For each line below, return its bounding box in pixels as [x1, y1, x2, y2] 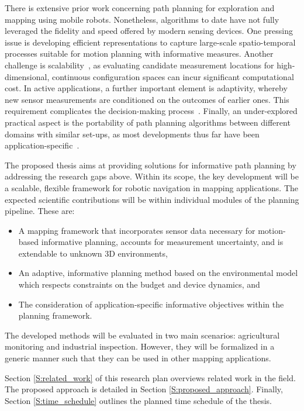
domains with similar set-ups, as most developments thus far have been [5, 127, 260, 140]
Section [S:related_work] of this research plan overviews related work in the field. [5, 371, 296, 384]
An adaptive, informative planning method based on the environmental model [18, 267, 298, 279]
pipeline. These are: [5, 205, 75, 217]
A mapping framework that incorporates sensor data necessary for [18, 224, 255, 236]
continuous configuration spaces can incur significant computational [51, 70, 294, 82]
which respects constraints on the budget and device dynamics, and [18, 278, 260, 291]
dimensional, [5, 70, 50, 82]
